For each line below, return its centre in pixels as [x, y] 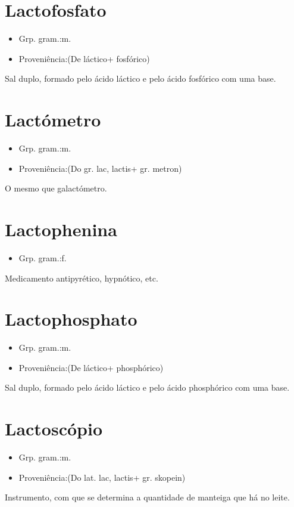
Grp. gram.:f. [43, 257]
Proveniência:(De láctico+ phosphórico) [91, 367]
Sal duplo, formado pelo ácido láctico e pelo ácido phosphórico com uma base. [147, 387]
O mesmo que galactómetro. [56, 188]
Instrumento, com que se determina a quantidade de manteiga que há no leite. [147, 497]
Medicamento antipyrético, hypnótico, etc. [82, 278]
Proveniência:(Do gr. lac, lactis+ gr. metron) [100, 168]
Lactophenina [61, 229]
